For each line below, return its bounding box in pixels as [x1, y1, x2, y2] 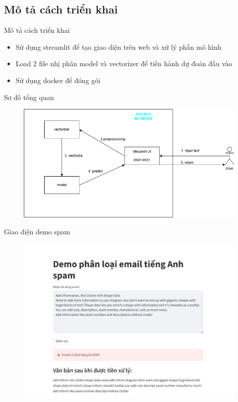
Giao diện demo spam [4, 226, 70, 236]
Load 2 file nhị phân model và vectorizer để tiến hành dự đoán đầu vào [15, 58, 233, 69]
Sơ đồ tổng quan [4, 92, 54, 102]
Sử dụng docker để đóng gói [15, 75, 101, 85]
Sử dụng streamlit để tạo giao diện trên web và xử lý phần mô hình [15, 41, 222, 52]
